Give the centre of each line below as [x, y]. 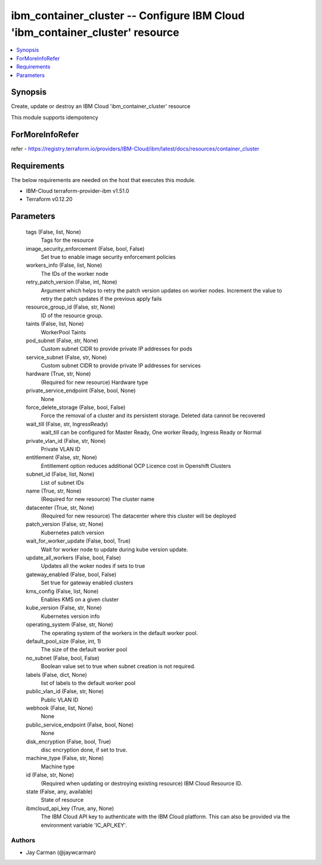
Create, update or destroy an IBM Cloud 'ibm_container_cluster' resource [101, 106]
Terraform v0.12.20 [49, 199]
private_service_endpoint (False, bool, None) [81, 390]
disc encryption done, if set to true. [84, 750]
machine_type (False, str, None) [65, 758]
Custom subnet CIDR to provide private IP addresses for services [121, 366]
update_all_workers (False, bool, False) [74, 558]
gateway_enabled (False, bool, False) [71, 574]
